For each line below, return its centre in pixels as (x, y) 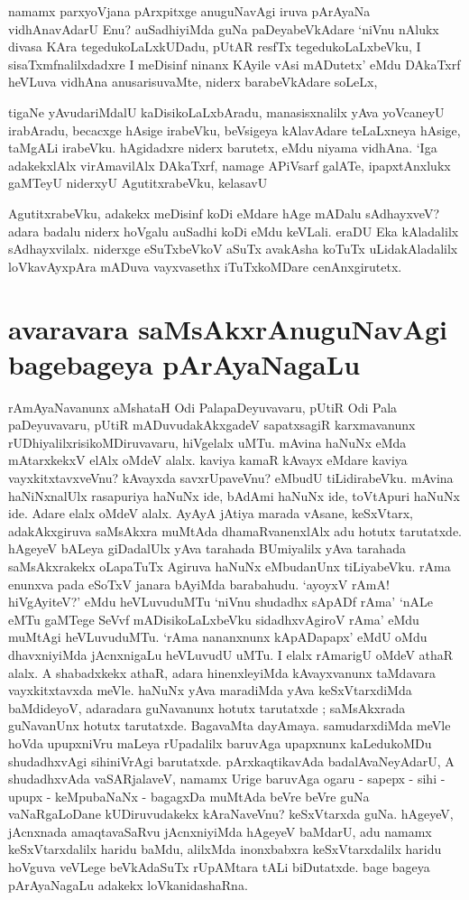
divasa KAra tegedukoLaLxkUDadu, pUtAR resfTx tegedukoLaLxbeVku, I (215, 46)
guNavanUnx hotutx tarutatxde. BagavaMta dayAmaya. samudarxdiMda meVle (230, 725)
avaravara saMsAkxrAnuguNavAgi (228, 328)
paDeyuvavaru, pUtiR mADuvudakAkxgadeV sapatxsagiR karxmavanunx (212, 425)
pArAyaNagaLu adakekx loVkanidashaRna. (128, 884)
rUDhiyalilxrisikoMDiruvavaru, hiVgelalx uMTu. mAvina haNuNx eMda (207, 442)
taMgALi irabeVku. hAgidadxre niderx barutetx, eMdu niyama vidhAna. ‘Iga (223, 148)
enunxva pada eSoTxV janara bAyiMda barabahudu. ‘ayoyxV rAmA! (199, 584)
